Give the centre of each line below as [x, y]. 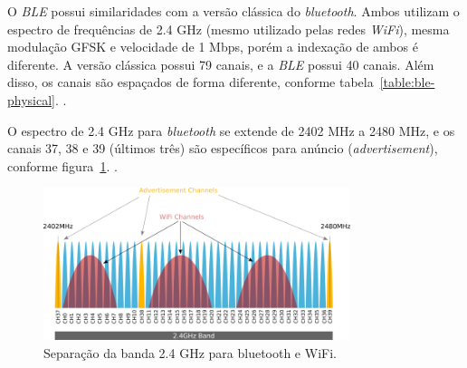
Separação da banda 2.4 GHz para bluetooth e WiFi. [190, 352]
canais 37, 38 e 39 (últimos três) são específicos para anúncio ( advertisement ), [223, 148]
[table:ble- [407, 82]
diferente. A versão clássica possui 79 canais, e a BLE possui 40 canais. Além [221, 64]
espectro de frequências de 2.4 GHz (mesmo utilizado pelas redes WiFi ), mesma [229, 29]
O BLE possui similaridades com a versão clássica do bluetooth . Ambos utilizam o [233, 11]
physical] [31, 99]
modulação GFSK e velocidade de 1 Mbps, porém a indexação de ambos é [213, 47]
